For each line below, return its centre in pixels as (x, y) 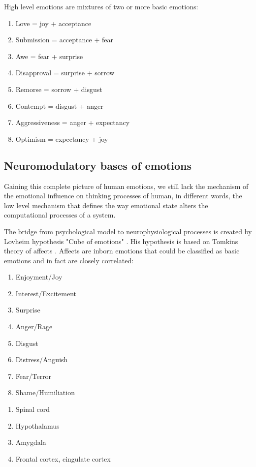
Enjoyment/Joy (39, 277)
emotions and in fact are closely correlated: (69, 260)
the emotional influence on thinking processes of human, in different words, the (123, 196)
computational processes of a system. (60, 215)
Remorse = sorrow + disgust (59, 89)
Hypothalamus (37, 425)
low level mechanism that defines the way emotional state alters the (106, 205)
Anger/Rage (34, 327)
